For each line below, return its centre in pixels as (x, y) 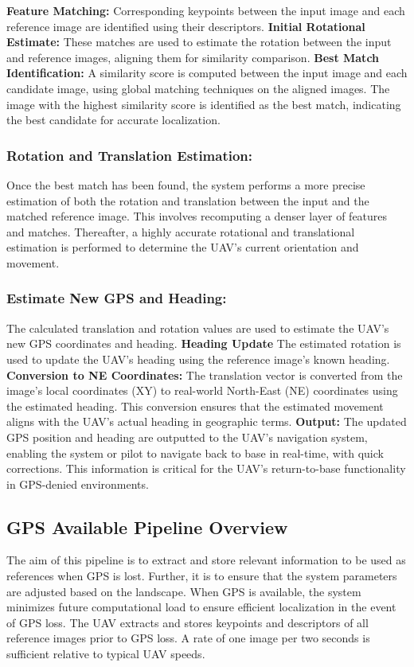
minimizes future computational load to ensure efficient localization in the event (201, 607)
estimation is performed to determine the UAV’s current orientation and (183, 247)
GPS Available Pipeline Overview (147, 527)
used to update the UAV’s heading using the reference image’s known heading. (198, 359)
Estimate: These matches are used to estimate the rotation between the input (199, 42)
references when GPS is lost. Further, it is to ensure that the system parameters (202, 576)
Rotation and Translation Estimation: (130, 155)
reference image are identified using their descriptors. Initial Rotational (186, 26)
